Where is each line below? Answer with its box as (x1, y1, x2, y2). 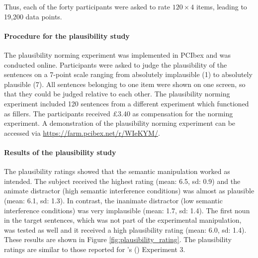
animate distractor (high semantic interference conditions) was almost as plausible (4, 185, 255, 196)
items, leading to (196, 1, 247, 11)
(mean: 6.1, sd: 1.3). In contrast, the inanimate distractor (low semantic (4, 195, 223, 205)
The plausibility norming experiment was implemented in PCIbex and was (4, 49, 231, 60)
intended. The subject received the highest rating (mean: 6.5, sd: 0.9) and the (4, 175, 241, 186)
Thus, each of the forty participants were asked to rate (4, 1, 171, 11)
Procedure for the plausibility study (4, 30, 130, 41)
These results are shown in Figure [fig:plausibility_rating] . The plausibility (4, 234, 232, 245)
